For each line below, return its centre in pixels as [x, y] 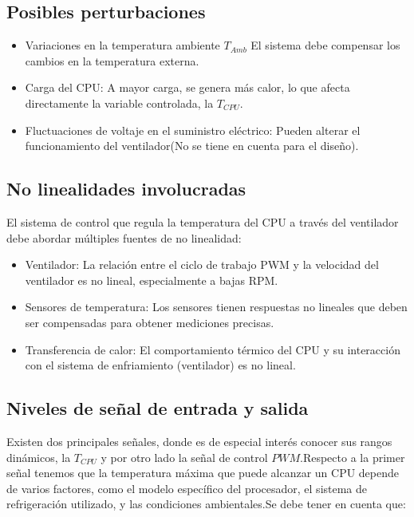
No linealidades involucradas [126, 189]
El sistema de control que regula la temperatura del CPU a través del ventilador [203, 221]
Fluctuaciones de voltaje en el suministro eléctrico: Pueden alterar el [193, 130]
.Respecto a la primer [353, 457]
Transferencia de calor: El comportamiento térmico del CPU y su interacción [213, 349]
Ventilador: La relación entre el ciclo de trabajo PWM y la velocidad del [202, 264]
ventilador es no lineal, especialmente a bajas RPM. [152, 280]
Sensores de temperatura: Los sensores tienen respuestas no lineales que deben [216, 307]
